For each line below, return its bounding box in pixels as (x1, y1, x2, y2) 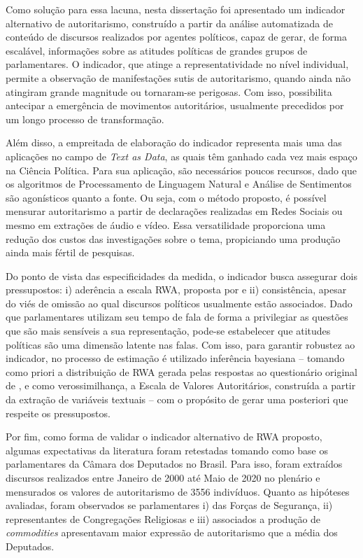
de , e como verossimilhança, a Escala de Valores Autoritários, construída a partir (6, 378, 356, 393)
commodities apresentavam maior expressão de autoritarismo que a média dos (6, 525, 338, 540)
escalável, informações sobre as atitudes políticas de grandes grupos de (6, 43, 308, 57)
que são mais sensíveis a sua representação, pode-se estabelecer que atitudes (6, 323, 331, 338)
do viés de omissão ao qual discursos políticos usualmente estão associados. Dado (6, 295, 353, 310)
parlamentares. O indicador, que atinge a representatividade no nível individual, (6, 57, 349, 71)
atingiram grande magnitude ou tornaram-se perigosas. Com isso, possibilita (6, 84, 332, 99)
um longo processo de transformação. (6, 111, 164, 126)
